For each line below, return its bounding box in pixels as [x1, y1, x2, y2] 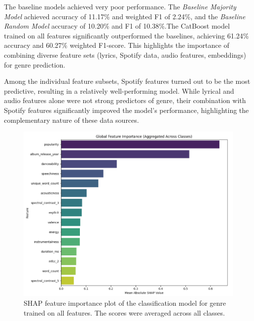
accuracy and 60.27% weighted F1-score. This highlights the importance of [4, 40, 229, 50]
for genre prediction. [4, 59, 66, 70]
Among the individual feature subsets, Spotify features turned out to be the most [4, 76, 251, 86]
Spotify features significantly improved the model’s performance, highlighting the [4, 105, 249, 115]
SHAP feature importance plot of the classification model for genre [24, 298, 226, 308]
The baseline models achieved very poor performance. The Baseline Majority [4, 1, 236, 11]
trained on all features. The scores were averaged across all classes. [24, 307, 225, 318]
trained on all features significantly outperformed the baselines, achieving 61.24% [4, 30, 249, 40]
